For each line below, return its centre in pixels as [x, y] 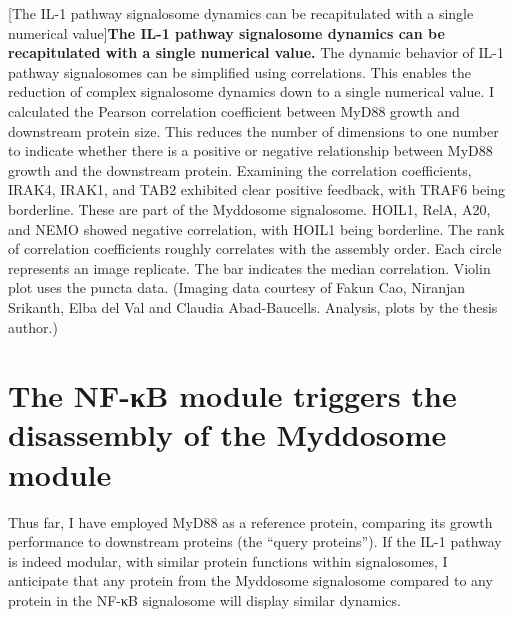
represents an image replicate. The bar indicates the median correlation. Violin [249, 267]
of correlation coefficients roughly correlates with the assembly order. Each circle [255, 248]
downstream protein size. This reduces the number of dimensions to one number [253, 130]
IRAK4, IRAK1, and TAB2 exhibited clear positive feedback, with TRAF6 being [256, 189]
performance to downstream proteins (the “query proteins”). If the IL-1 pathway [255, 541]
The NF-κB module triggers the [232, 395]
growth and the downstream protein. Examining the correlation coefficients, [240, 169]
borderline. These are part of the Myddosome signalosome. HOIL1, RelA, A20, [249, 208]
